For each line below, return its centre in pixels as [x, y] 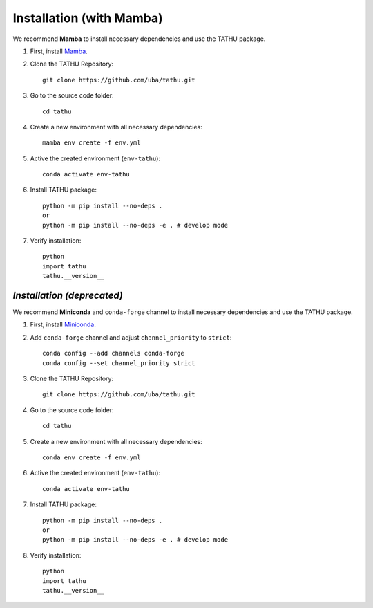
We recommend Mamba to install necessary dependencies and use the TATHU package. [139, 39]
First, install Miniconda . [63, 324]
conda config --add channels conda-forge [113, 353]
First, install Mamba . [59, 51]
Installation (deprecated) [68, 295]
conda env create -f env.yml [92, 458]
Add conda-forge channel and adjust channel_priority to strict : [131, 337]
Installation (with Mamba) [88, 18]
